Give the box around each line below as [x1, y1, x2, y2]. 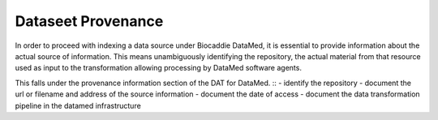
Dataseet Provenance [15, 12, 164, 30]
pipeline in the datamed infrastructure [15, 101, 141, 110]
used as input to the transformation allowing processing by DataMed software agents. [15, 63, 302, 73]
